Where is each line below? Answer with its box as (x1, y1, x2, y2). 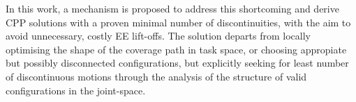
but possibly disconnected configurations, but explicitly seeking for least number (6, 56, 349, 70)
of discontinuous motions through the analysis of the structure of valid (6, 69, 307, 83)
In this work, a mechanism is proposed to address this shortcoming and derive (6, 1, 339, 15)
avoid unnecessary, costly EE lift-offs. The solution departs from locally (6, 28, 311, 43)
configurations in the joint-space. (6, 83, 146, 97)
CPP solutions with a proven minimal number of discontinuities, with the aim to (6, 15, 351, 29)
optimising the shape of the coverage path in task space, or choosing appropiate (6, 42, 347, 56)
